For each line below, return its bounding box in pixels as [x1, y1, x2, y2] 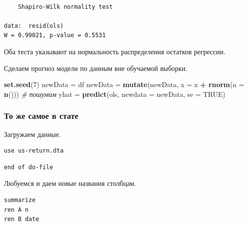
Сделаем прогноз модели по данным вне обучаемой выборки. [4, 63, 188, 73]
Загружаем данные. [4, 129, 61, 139]
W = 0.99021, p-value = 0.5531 [4, 32, 106, 39]
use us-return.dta [4, 147, 64, 155]
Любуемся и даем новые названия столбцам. [4, 178, 136, 188]
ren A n [4, 206, 29, 213]
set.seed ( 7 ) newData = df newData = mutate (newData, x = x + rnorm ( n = [4, 79, 245, 90]
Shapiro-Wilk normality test [18, 3, 113, 10]
